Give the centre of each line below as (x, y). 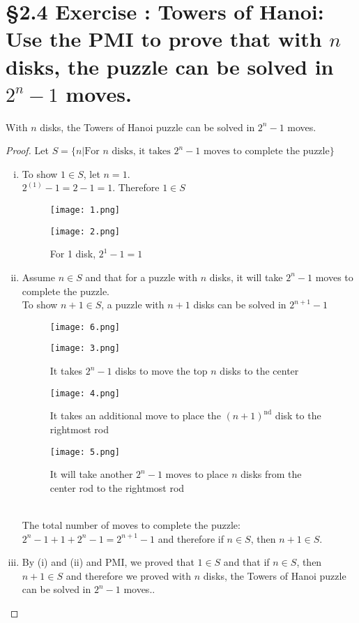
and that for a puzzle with (142, 277)
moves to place (197, 474)
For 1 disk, (73, 254)
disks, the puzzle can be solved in (170, 66)
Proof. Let (27, 150)
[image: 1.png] (85, 210)
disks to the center (259, 371)
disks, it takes (141, 152)
